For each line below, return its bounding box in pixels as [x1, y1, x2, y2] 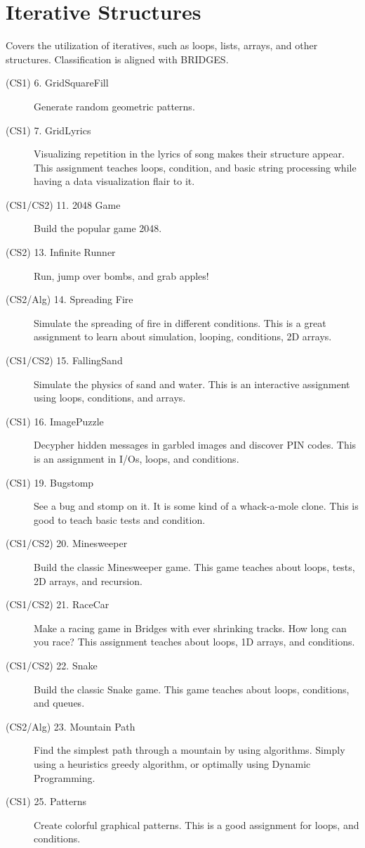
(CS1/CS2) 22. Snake [6, 657, 98, 672]
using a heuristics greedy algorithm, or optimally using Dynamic [34, 756, 311, 771]
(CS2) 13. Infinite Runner [6, 245, 116, 259]
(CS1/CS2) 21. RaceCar [6, 597, 109, 612]
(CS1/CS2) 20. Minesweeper [6, 536, 128, 551]
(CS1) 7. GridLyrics [6, 122, 91, 137]
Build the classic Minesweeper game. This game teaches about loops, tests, [34, 559, 355, 574]
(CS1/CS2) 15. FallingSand [6, 353, 123, 368]
